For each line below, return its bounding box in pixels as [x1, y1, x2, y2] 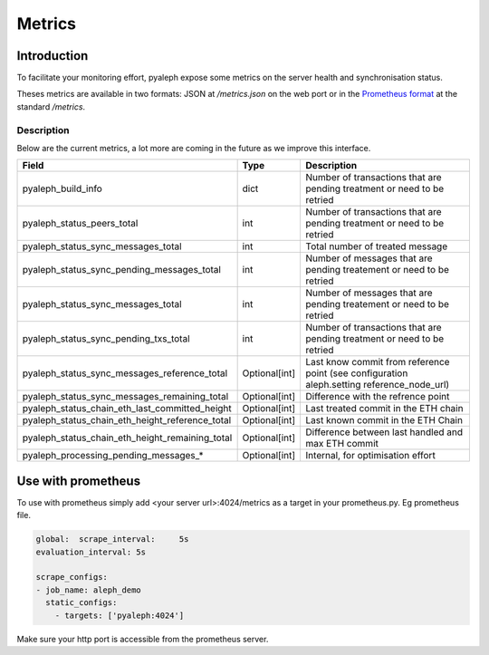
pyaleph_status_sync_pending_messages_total [22, 264, 222, 276]
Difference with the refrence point [305, 390, 450, 403]
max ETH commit [305, 438, 379, 450]
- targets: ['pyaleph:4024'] [54, 610, 185, 621]
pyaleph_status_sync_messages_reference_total [22, 367, 228, 380]
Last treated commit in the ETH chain [305, 402, 464, 415]
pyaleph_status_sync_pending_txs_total [22, 332, 190, 345]
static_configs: [45, 598, 118, 608]
